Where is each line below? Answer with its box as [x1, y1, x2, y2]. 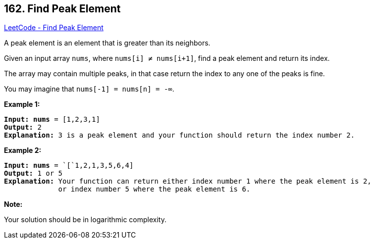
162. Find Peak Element [4, 2, 121, 15]
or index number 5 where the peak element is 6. [58, 185, 251, 194]
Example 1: [4, 100, 40, 109]
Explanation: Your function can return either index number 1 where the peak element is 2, [4, 177, 372, 186]
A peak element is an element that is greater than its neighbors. [4, 39, 211, 48]
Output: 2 [4, 123, 42, 132]
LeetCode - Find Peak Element [4, 23, 104, 32]
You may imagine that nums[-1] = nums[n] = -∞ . [4, 85, 174, 94]
